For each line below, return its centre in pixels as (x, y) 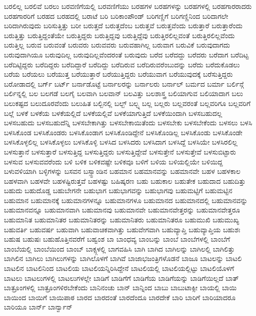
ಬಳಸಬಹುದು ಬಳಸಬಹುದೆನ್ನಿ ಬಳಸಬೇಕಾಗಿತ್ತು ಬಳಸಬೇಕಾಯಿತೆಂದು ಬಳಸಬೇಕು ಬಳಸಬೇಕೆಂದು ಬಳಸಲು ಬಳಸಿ (128, 123)
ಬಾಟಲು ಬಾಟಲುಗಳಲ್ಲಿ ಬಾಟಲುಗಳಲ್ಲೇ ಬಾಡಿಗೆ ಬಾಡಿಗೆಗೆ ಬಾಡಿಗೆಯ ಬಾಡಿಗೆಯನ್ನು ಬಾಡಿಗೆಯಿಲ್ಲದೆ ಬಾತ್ (121, 278)
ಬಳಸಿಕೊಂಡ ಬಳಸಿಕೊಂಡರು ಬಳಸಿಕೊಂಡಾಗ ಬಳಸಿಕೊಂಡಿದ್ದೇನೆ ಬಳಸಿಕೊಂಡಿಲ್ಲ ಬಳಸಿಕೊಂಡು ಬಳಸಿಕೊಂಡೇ (123, 132)
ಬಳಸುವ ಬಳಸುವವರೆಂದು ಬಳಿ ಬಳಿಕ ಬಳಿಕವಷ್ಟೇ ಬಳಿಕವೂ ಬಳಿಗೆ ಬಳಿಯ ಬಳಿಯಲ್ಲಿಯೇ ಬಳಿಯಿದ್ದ (113, 161)
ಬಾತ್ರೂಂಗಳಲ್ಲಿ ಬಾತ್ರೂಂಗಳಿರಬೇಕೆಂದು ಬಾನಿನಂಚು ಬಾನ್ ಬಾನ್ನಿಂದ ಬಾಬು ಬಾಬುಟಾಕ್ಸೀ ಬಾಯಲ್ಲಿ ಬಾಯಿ (120, 288)
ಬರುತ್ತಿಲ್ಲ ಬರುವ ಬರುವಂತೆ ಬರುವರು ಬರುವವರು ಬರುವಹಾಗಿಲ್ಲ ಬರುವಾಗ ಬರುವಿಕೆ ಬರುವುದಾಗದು (117, 45)
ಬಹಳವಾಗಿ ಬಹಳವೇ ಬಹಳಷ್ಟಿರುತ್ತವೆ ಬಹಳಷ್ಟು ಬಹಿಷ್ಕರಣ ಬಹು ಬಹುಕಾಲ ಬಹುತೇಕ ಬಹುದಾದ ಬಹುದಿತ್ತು (125, 181)
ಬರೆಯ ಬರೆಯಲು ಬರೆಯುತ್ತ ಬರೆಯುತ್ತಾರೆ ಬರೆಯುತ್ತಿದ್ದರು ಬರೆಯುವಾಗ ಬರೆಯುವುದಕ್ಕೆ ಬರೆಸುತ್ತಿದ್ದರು (118, 74)
